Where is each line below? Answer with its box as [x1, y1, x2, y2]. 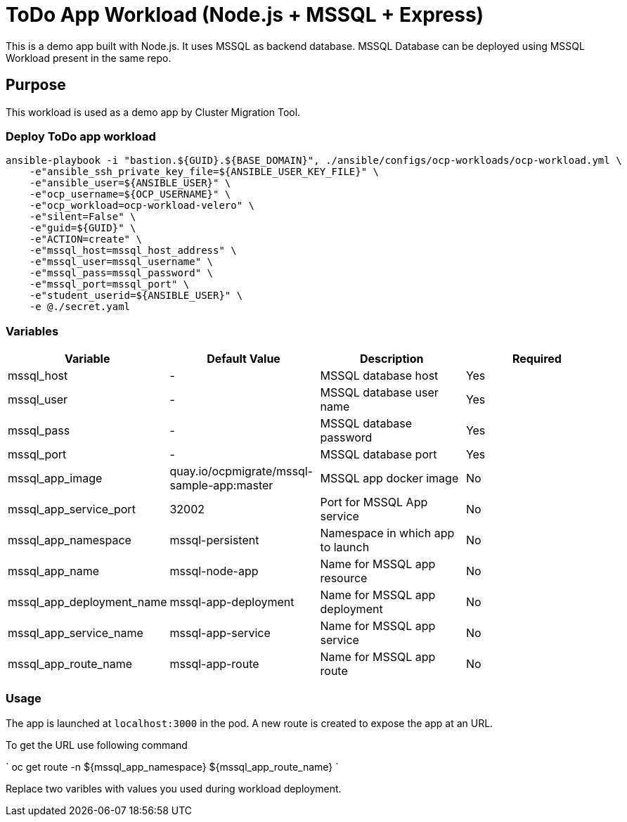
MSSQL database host [320, 368, 439, 383]
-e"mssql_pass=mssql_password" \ [29, 267, 214, 279]
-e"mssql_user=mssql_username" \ [29, 256, 214, 268]
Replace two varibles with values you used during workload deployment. [6, 782, 342, 795]
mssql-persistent [169, 533, 259, 548]
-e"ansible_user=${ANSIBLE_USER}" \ [29, 177, 231, 189]
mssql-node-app [169, 564, 259, 579]
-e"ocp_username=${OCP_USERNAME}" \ [29, 188, 231, 200]
